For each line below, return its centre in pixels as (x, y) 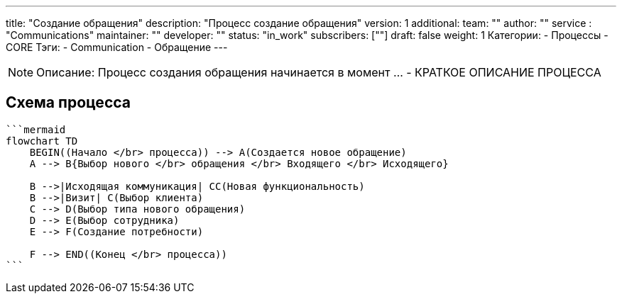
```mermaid (36, 129)
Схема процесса (68, 103)
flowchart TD (42, 141)
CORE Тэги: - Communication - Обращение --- (117, 47)
